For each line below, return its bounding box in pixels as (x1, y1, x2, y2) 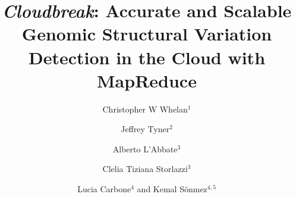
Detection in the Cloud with (28, 45, 266, 69)
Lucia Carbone (77, 183, 131, 195)
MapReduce (97, 68, 197, 92)
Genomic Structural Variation (21, 21, 272, 46)
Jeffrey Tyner (121, 123, 170, 135)
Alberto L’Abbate (112, 142, 178, 155)
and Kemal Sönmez (137, 183, 207, 195)
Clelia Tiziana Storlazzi (102, 162, 188, 175)
